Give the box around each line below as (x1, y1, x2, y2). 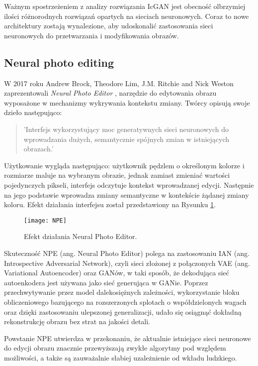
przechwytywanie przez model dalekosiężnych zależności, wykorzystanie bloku (4, 287, 240, 297)
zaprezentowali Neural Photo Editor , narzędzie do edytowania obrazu (4, 88, 217, 98)
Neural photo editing (4, 54, 114, 70)
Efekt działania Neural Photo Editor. (24, 231, 137, 242)
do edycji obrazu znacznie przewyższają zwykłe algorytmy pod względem (4, 343, 226, 353)
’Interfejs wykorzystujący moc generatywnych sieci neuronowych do (23, 123, 229, 134)
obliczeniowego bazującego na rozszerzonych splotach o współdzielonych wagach (4, 296, 247, 307)
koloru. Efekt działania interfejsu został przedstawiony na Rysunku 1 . (4, 199, 216, 210)
